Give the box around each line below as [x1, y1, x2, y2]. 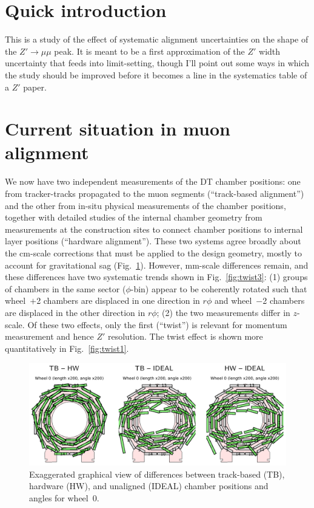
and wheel [214, 294, 252, 307]
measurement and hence [5, 330, 94, 343]
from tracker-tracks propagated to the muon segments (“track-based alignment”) [5, 187, 304, 199]
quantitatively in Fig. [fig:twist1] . [5, 342, 129, 354]
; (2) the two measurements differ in [156, 306, 290, 318]
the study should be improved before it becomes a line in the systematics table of [5, 68, 307, 81]
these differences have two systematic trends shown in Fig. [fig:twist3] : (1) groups [5, 270, 308, 283]
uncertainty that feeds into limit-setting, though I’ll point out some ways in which [5, 57, 310, 69]
